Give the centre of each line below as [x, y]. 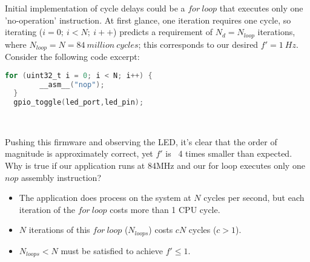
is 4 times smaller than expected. [229, 153]
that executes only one [261, 8]
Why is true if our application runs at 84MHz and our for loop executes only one [155, 165]
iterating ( [24, 32]
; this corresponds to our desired [198, 44]
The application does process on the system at [105, 198]
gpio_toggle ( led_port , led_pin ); [79, 103]
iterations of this [59, 230]
